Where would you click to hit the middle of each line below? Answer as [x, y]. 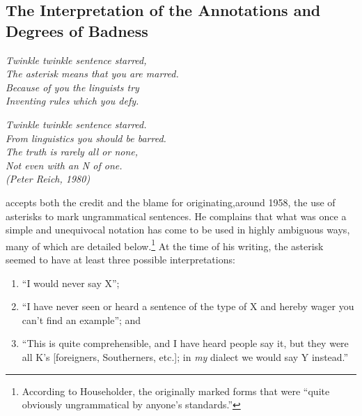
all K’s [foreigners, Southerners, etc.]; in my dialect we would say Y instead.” [185, 356]
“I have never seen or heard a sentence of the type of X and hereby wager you [188, 306]
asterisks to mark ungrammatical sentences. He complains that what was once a [176, 216]
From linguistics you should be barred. [86, 138]
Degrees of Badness [77, 30]
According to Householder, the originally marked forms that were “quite [176, 391]
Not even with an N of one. [64, 165]
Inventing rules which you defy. [72, 101]
